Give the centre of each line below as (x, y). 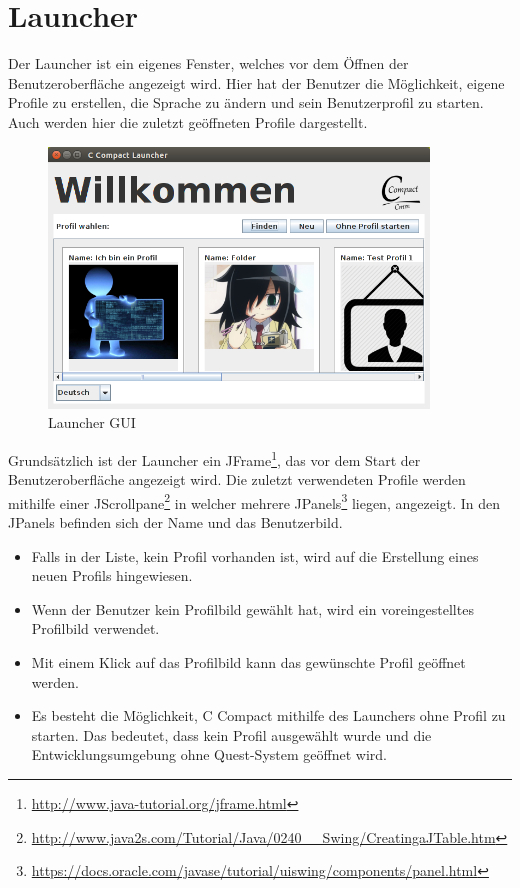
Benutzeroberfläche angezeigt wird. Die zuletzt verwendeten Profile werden (237, 479)
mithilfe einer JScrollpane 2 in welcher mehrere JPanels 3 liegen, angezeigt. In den (254, 501)
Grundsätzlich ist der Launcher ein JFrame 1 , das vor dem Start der (214, 458)
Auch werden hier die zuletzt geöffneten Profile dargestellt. (188, 121)
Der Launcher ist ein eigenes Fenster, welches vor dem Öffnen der (208, 63)
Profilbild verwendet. (95, 628)
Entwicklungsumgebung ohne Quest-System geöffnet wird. (209, 754)
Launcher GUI (92, 422)
